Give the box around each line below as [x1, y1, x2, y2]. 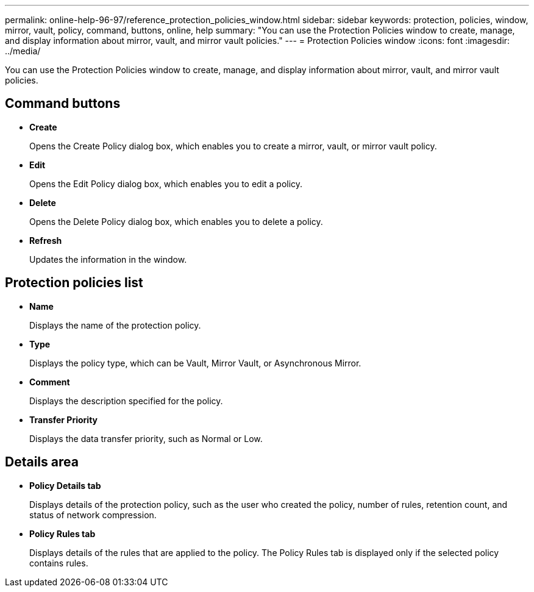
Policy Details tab [29, 480, 101, 491]
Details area [5, 454, 79, 470]
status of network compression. [29, 509, 157, 520]
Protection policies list [5, 275, 143, 291]
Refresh [29, 235, 62, 246]
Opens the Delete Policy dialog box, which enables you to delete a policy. [29, 216, 323, 227]
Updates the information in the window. [29, 254, 187, 265]
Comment [29, 376, 70, 387]
